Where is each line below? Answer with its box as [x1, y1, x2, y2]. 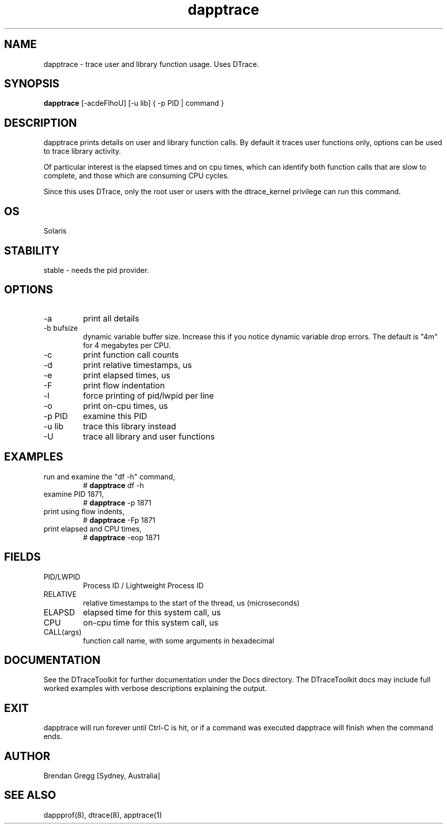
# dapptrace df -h [83, 480, 144, 490]
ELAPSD [43, 607, 76, 617]
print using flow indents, [43, 507, 125, 516]
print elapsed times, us [83, 370, 170, 380]
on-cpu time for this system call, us [83, 617, 218, 628]
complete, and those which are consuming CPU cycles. [43, 171, 230, 180]
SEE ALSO [4, 789, 56, 802]
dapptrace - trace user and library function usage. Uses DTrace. [43, 59, 259, 68]
